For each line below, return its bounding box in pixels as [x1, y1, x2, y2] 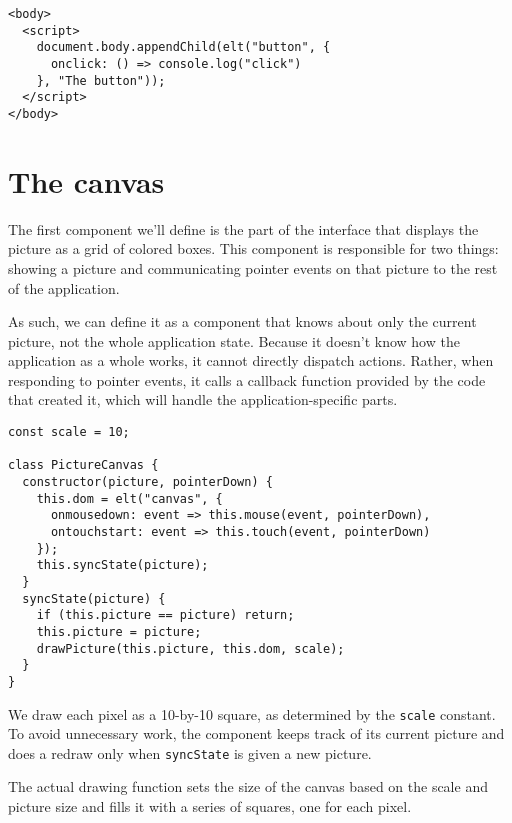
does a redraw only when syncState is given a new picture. [8, 742, 372, 763]
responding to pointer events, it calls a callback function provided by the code [8, 369, 486, 390]
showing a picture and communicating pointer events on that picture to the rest [8, 257, 498, 278]
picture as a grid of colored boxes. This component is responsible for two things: [8, 238, 499, 259]
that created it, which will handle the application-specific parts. [8, 389, 398, 410]
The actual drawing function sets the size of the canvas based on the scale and [8, 776, 488, 797]
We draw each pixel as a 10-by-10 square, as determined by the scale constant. [8, 703, 496, 724]
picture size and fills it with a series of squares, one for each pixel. [8, 796, 412, 817]
